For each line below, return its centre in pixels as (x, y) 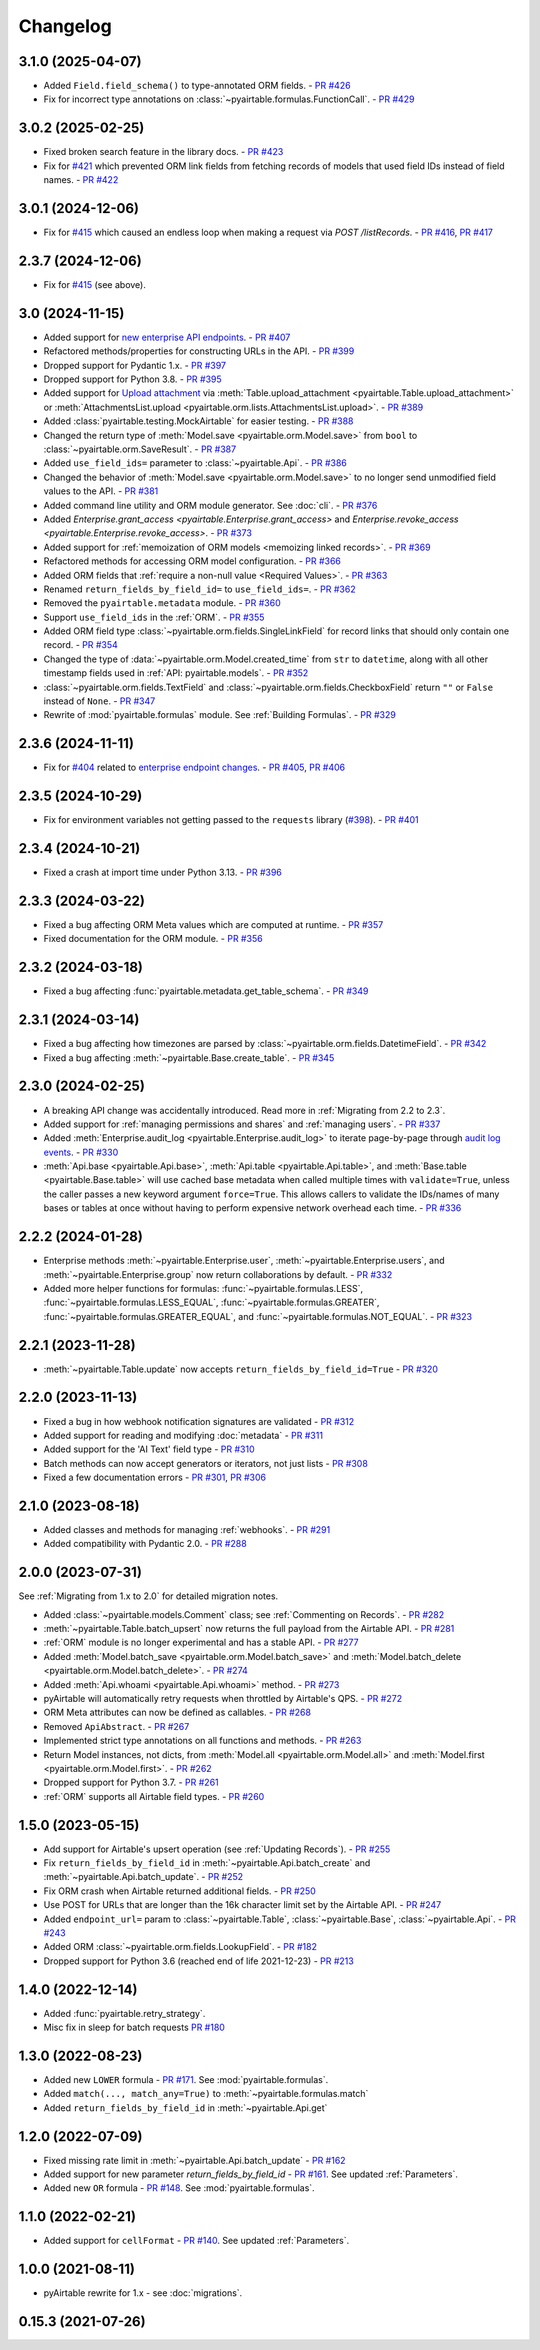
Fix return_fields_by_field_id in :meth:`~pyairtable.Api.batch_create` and (207, 1863)
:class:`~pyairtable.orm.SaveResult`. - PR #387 (140, 449)
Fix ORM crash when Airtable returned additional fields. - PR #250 (180, 1891)
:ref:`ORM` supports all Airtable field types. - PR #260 (154, 1796)
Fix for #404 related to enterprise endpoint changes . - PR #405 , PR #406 (194, 767)
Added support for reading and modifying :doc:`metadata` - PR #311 (183, 1435)
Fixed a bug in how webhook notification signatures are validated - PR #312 (199, 1421)
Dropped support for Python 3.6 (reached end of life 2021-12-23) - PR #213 (198, 1961)
